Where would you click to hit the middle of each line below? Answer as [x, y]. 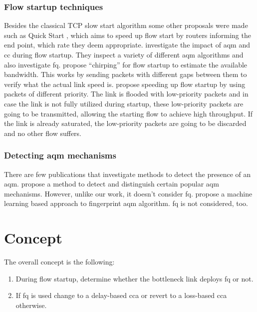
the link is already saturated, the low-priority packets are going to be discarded [125, 123]
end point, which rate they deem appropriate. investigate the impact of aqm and [127, 45]
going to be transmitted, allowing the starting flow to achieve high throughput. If [128, 113]
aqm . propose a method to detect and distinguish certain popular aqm [112, 184]
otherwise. [31, 305]
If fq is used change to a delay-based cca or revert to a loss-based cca [121, 295]
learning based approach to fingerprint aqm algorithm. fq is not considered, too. [126, 203]
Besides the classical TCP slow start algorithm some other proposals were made [126, 25]
